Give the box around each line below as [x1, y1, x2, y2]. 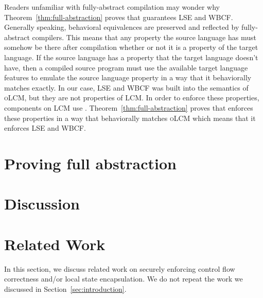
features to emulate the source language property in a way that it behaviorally [4, 72, 252, 83]
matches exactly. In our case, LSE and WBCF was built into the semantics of [4, 82, 249, 93]
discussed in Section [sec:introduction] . [4, 283, 127, 294]
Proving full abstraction [4, 152, 177, 173]
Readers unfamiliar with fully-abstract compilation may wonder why [4, 2, 220, 12]
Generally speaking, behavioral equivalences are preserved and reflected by [4, 22, 239, 32]
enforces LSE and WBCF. [4, 122, 86, 133]
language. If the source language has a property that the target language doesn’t [4, 51, 258, 62]
